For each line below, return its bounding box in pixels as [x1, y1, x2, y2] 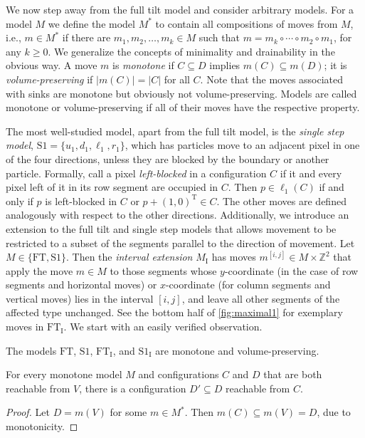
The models [6, 343, 57, 358]
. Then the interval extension [65, 249, 193, 264]
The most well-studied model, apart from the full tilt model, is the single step [6, 123, 344, 138]
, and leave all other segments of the [181, 291, 340, 306]
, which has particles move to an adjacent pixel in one [125, 137, 360, 152]
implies [209, 58, 240, 73]
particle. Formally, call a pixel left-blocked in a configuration [6, 165, 267, 180]
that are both [263, 367, 322, 382]
